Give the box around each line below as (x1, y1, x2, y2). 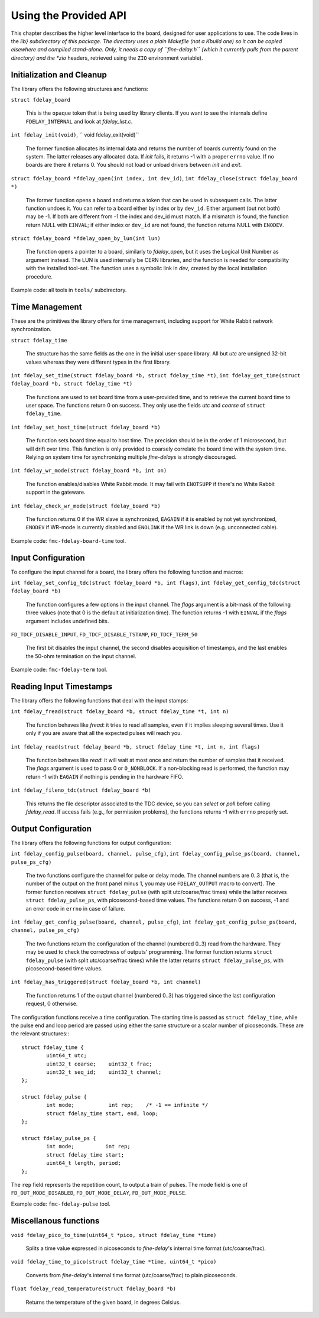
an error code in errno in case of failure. (25, 905, 125, 912)
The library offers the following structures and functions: (11, 85, 149, 92)
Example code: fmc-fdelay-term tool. (11, 666, 108, 673)
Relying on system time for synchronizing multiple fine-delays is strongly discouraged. (25, 454, 237, 461)
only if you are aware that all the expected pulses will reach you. (25, 730, 183, 737)
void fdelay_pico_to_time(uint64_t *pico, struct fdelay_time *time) (11, 1232, 217, 1238)
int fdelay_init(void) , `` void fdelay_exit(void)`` (11, 131, 139, 138)
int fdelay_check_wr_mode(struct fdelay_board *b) (11, 503, 161, 509)
